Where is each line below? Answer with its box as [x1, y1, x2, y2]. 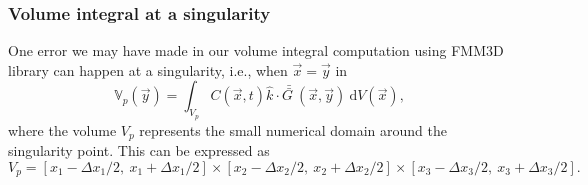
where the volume [8, 119, 117, 140]
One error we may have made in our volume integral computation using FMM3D [8, 40, 504, 61]
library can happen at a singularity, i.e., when [8, 59, 288, 80]
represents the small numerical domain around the [139, 119, 447, 140]
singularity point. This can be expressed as [8, 140, 270, 161]
